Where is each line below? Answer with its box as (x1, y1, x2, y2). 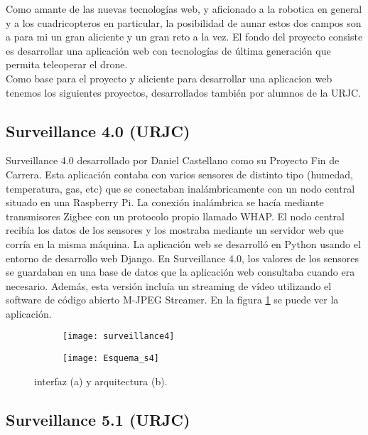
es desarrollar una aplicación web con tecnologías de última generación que (6, 43, 331, 58)
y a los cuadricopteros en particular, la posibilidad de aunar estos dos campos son (6, 15, 362, 30)
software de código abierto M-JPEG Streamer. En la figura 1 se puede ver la (6, 292, 339, 307)
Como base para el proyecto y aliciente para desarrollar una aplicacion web (6, 70, 332, 85)
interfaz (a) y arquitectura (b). (34, 373, 168, 388)
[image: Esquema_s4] (63, 353, 160, 364)
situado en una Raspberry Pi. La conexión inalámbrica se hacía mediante (6, 195, 324, 210)
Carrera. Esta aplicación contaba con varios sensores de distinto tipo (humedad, (6, 166, 353, 181)
